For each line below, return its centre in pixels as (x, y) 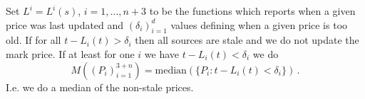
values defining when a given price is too (259, 24)
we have (162, 53)
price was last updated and (65, 24)
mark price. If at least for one (70, 53)
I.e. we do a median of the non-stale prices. (100, 87)
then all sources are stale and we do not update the (247, 40)
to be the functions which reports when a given (252, 11)
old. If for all (34, 40)
